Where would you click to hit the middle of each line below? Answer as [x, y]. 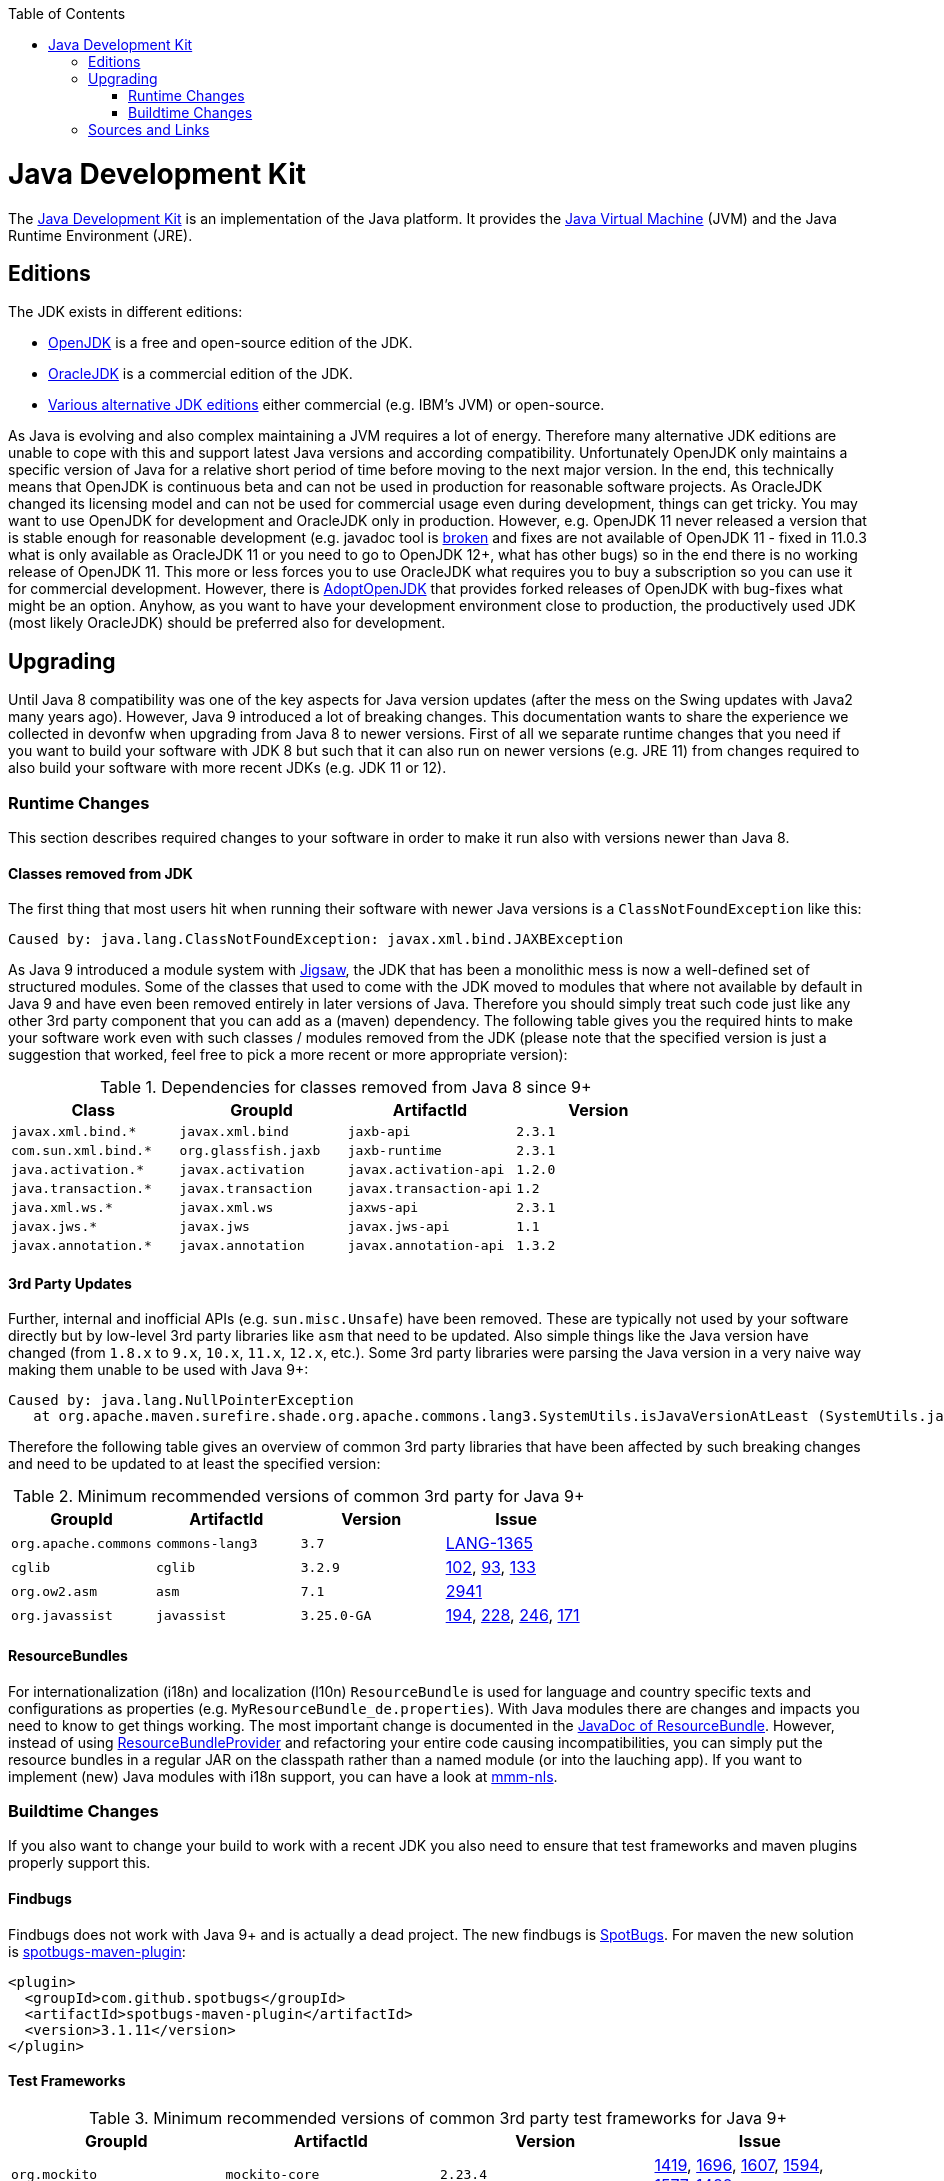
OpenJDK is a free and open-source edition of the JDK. [230, 343]
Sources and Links [149, 129]
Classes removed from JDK [100, 873]
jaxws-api [383, 1208]
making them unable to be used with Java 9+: [158, 1370]
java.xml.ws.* [62, 1208]
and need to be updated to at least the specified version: [194, 1464]
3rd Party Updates [70, 1283]
